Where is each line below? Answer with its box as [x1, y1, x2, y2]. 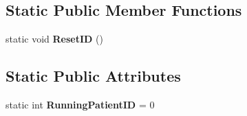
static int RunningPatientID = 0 [6, 97, 155, 111]
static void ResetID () [6, 32, 103, 46]
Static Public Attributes [6, 65, 181, 86]
